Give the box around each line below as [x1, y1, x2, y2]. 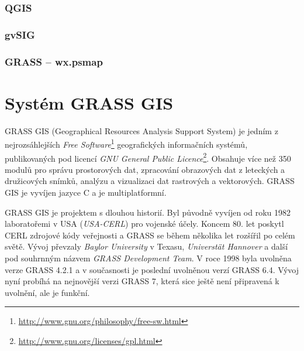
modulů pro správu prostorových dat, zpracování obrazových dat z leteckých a [5, 163, 285, 175]
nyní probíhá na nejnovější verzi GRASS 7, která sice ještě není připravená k [5, 275, 279, 287]
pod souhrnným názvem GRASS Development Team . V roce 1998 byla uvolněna [5, 251, 292, 264]
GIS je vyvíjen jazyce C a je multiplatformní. [5, 186, 167, 198]
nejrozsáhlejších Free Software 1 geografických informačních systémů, [5, 137, 248, 150]
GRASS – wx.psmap [5, 54, 103, 69]
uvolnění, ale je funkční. [5, 286, 90, 298]
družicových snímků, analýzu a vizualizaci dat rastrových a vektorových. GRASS [5, 175, 295, 187]
